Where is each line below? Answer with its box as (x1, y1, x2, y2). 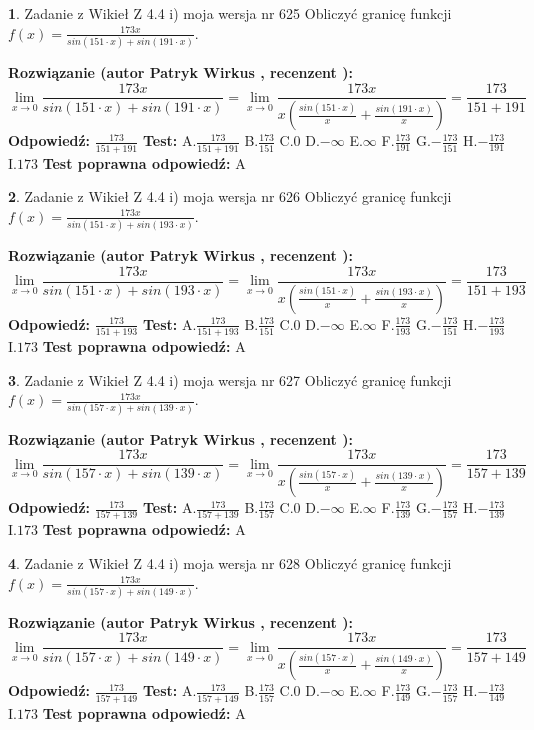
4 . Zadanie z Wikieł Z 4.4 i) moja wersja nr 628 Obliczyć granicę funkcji (8, 552, 452, 573)
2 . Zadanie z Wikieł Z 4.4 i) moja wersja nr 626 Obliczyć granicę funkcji (8, 186, 452, 207)
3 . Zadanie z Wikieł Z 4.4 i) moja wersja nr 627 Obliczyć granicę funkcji (8, 369, 452, 390)
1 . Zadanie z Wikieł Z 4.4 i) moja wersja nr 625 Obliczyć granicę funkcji (8, 3, 452, 23)
